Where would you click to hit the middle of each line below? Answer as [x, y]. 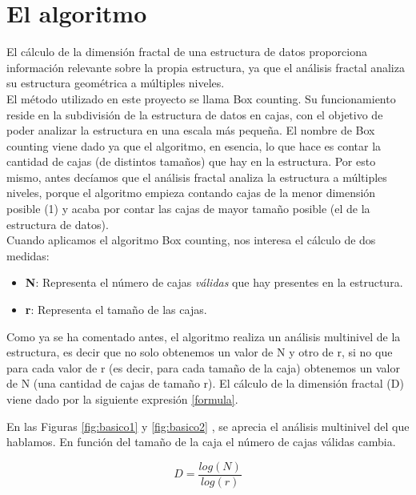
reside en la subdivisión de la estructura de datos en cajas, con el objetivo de [195, 114]
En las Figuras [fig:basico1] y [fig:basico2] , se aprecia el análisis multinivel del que [208, 426]
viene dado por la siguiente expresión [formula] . [122, 399]
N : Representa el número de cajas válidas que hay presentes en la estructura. [214, 282]
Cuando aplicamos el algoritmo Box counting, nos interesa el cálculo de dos [191, 240]
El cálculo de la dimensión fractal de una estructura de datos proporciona [187, 52]
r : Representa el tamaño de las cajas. [116, 310]
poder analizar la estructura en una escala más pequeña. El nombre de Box [191, 130]
